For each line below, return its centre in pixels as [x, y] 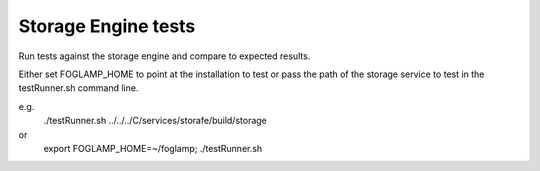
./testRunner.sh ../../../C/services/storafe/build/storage [155, 121]
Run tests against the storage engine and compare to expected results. [164, 56]
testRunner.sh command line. [78, 88]
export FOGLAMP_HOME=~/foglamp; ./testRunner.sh [153, 148]
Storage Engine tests [107, 26]
